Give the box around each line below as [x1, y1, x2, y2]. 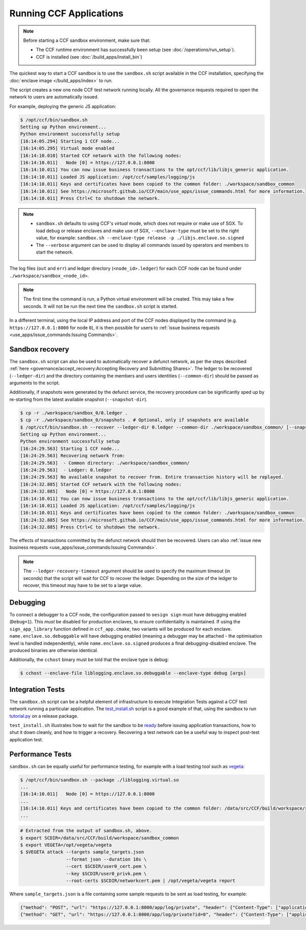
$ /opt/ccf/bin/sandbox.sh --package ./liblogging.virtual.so [20, 777, 179, 783]
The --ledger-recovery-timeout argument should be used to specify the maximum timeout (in [23, 568, 231, 574]
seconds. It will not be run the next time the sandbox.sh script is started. [23, 303, 178, 309]
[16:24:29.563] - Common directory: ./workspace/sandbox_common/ [20, 460, 190, 466]
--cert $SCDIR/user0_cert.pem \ [65, 864, 147, 869]
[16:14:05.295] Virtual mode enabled [20, 145, 115, 152]
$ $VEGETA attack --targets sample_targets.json [20, 849, 144, 855]
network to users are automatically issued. [9, 94, 99, 100]
